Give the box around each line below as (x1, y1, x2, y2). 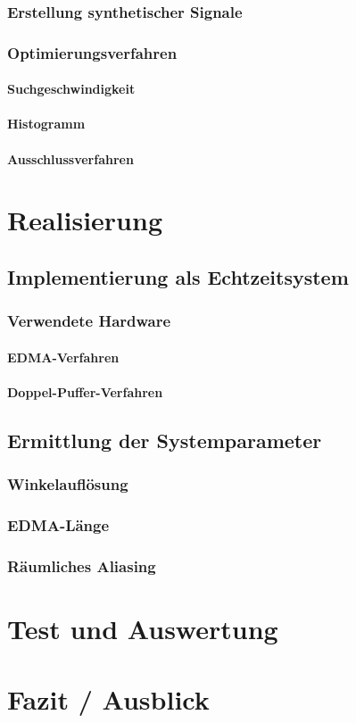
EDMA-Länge (7, 514, 110, 536)
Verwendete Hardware (7, 310, 171, 332)
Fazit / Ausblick (7, 680, 210, 717)
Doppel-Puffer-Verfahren (7, 383, 163, 402)
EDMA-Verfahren (7, 347, 120, 366)
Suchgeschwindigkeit (7, 79, 136, 98)
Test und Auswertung (7, 611, 278, 647)
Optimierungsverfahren (7, 41, 178, 63)
